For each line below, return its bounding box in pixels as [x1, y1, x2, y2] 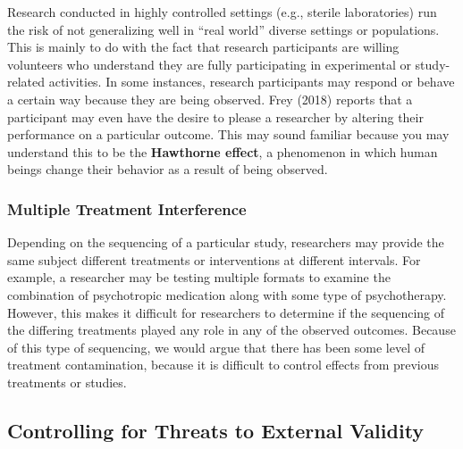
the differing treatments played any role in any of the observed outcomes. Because [7, 320, 456, 339]
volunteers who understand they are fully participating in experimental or [7, 54, 411, 73]
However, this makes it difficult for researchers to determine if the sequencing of [7, 303, 445, 321]
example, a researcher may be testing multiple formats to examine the [7, 268, 391, 287]
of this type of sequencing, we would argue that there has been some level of [7, 337, 425, 356]
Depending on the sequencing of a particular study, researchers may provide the [7, 233, 444, 252]
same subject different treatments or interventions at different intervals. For [7, 250, 421, 269]
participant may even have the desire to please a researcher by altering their [7, 107, 424, 126]
